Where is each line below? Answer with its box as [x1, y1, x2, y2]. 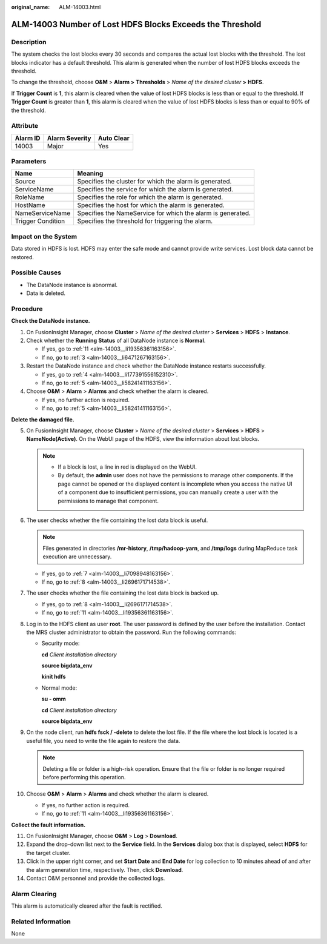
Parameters [11, 157, 47, 166]
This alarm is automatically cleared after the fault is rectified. [11, 902, 163, 909]
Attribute [11, 122, 39, 130]
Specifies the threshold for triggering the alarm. [77, 217, 213, 225]
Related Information [11, 917, 71, 926]
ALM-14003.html [59, 4, 101, 10]
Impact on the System [11, 232, 78, 240]
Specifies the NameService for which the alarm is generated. [77, 209, 251, 217]
